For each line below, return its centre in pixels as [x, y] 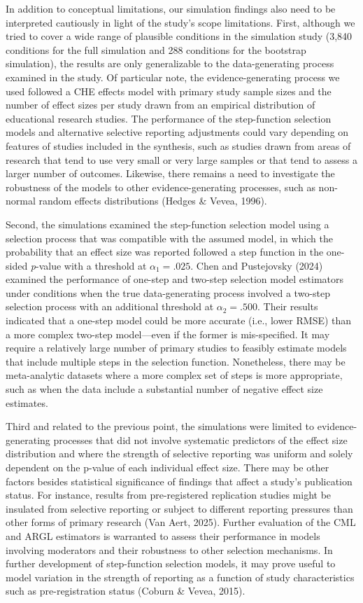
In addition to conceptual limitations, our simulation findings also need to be [171, 8]
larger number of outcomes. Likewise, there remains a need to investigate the [170, 173]
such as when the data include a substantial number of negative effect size [164, 389]
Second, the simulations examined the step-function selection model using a [168, 224]
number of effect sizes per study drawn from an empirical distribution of [161, 105]
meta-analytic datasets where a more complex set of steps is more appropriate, [174, 375]
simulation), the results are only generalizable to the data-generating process [170, 63]
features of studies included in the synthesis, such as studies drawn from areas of [178, 145]
